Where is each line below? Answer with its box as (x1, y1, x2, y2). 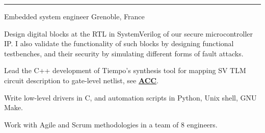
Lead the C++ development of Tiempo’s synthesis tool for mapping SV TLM (4, 65, 246, 76)
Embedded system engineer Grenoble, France (4, 11, 145, 21)
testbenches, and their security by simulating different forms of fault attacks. (4, 48, 244, 58)
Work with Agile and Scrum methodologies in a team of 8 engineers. (4, 119, 218, 129)
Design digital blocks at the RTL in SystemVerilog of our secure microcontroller (4, 28, 253, 39)
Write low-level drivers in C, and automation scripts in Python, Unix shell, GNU (4, 92, 257, 103)
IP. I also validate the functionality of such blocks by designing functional (4, 38, 234, 49)
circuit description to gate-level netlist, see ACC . (4, 75, 158, 85)
